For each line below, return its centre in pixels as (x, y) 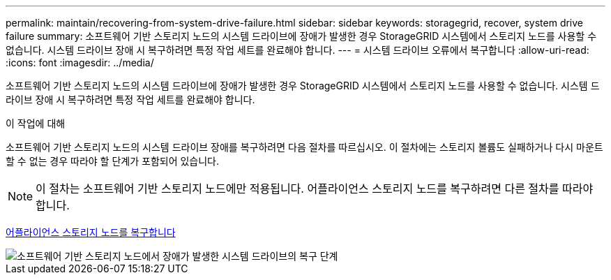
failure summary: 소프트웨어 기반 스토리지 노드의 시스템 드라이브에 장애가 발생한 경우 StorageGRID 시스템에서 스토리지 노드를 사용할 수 (301, 36)
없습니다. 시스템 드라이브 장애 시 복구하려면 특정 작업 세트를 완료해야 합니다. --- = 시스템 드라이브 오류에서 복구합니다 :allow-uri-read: (297, 50)
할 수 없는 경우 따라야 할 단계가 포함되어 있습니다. (113, 161)
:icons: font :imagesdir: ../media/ (80, 62)
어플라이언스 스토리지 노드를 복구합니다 (91, 232)
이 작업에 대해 (36, 123)
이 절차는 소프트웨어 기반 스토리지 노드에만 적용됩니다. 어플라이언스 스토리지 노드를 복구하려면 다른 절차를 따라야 (315, 189)
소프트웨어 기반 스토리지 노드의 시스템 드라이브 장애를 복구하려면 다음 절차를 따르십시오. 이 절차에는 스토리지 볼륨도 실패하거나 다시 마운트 (304, 147)
